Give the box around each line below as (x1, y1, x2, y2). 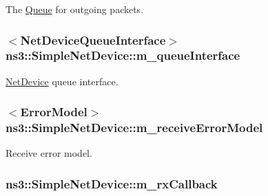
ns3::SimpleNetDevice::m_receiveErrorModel (6, 119, 263, 136)
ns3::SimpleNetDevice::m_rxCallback (6, 175, 218, 192)
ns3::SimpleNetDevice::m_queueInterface (6, 47, 240, 64)
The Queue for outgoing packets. (6, 2, 144, 16)
